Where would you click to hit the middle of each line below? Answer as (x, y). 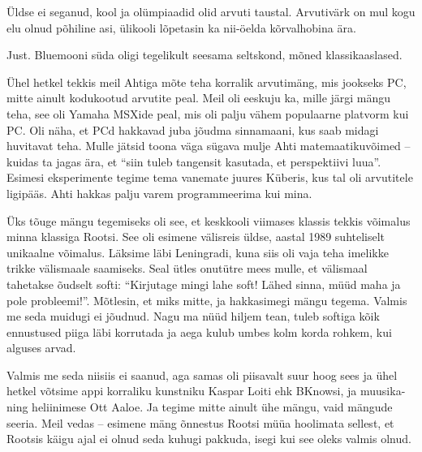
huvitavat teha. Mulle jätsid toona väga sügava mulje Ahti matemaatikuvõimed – (209, 146)
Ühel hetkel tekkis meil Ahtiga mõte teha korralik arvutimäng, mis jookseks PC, (207, 82)
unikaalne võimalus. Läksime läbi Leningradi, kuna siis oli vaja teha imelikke (198, 252)
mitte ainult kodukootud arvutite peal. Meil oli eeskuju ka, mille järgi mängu (199, 98)
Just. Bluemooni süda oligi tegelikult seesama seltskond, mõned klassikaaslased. (205, 55)
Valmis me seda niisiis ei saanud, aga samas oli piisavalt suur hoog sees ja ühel (202, 375)
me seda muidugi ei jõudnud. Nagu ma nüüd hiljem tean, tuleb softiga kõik (193, 316)
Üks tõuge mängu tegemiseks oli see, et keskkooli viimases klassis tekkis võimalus (209, 220)
